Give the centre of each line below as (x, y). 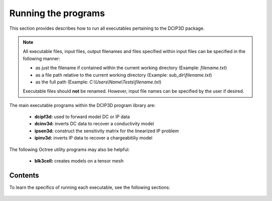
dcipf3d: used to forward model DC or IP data (82, 117)
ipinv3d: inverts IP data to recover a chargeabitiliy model (93, 138)
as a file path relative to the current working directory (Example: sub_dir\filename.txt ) (124, 75)
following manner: (42, 59)
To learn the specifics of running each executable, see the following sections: (90, 187)
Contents (24, 175)
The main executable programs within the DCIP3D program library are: (82, 105)
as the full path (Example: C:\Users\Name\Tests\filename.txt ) (98, 82)
